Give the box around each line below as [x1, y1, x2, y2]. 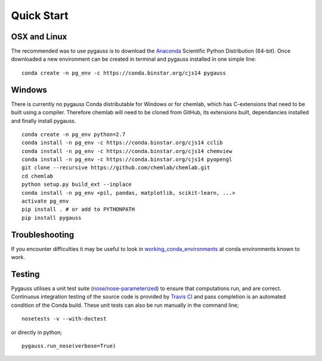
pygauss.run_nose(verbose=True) [21, 343, 116, 349]
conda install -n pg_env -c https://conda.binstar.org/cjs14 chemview [21, 148, 233, 154]
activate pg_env [21, 198, 69, 205]
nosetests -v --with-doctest [21, 316, 107, 322]
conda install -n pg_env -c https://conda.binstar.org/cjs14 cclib [21, 139, 223, 146]
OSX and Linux [11, 32, 67, 42]
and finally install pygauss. [11, 117, 76, 125]
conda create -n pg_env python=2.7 [21, 131, 126, 138]
